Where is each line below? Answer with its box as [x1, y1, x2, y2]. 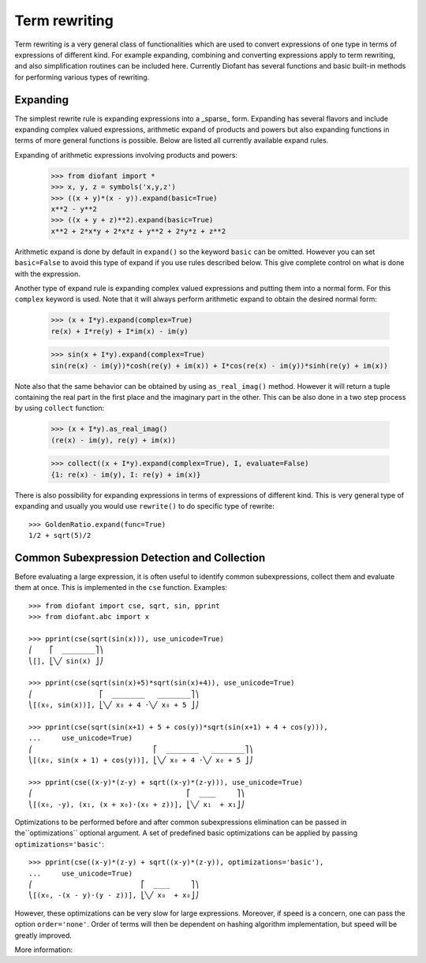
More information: [14, 945, 73, 954]
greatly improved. [14, 931, 73, 940]
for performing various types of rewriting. [14, 72, 150, 82]
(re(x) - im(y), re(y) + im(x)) [50, 435, 177, 445]
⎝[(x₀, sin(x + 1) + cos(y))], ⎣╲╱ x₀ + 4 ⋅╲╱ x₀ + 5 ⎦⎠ [28, 756, 254, 765]
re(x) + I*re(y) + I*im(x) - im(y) [50, 327, 189, 335]
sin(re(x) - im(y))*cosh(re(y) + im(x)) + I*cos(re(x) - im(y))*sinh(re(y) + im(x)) [50, 361, 388, 370]
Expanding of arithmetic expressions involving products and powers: [14, 150, 238, 159]
